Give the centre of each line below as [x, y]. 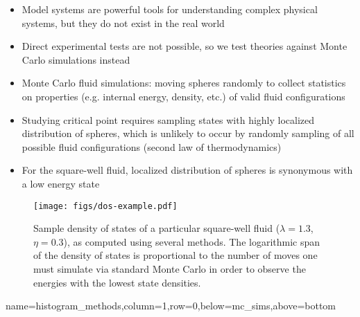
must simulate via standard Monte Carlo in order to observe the [170, 268]
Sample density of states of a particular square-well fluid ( [157, 228]
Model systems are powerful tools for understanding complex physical [170, 9]
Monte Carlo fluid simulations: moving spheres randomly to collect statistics [184, 83]
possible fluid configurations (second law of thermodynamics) [152, 146]
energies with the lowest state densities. [117, 282]
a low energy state [61, 183]
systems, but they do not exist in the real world [123, 22]
